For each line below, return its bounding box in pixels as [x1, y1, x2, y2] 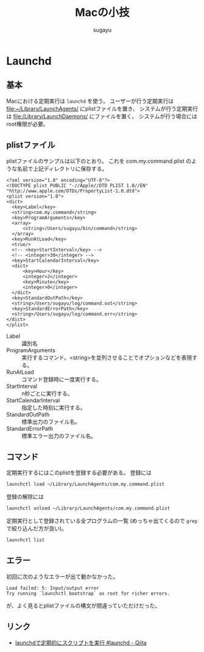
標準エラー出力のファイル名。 [21, 432, 96, 439]
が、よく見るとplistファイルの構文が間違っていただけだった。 [6, 602, 161, 609]
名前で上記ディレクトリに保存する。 [16, 165, 108, 172]
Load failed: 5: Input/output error [6, 585, 99, 591]
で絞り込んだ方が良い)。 [6, 525, 68, 532]
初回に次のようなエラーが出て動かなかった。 [6, 572, 119, 580]
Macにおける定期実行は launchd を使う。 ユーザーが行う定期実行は [6, 97, 174, 105]
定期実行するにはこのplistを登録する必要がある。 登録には [6, 469, 152, 476]
